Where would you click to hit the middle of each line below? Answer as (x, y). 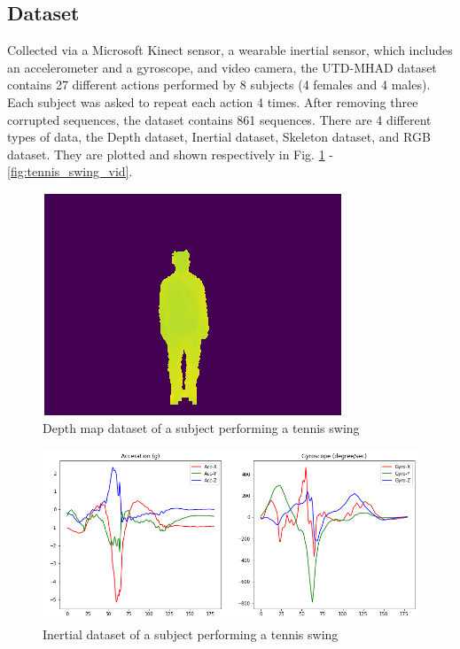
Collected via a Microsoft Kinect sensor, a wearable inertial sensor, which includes (230, 50)
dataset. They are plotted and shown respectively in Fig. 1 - (170, 154)
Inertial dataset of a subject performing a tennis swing (191, 634)
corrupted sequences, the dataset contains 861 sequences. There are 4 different (219, 119)
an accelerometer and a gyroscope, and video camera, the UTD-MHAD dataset (222, 67)
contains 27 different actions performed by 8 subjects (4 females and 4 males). (219, 85)
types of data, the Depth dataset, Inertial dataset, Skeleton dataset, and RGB (219, 137)
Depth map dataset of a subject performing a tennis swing (201, 427)
